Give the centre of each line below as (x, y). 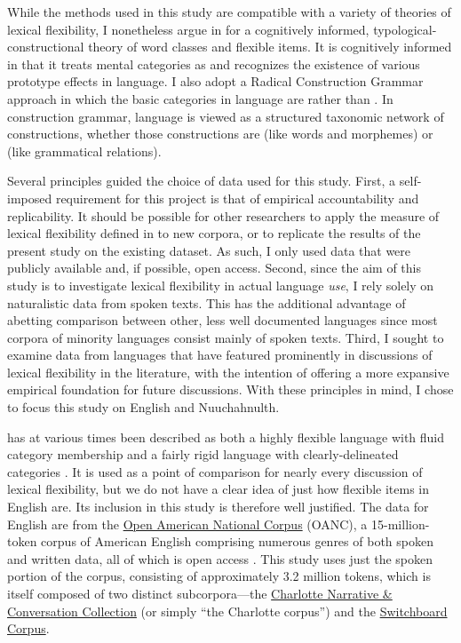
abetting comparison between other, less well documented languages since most (223, 320)
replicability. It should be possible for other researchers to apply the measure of (223, 215)
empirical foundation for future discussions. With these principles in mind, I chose (230, 389)
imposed (30, 198)
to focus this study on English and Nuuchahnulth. (143, 407)
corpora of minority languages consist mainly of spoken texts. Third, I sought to (226, 337)
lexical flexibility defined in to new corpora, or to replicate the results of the (214, 233)
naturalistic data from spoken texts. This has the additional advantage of (207, 302)
